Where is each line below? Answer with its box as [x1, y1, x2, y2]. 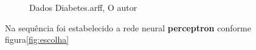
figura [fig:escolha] [5, 33, 69, 46]
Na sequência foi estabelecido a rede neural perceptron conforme [5, 21, 251, 34]
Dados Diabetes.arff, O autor [29, 1, 137, 13]
